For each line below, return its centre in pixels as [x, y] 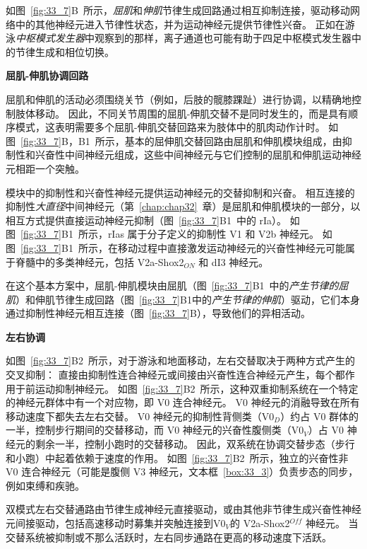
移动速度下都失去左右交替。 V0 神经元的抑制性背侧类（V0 [140, 416]
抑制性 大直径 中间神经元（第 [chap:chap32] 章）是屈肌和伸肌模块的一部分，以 [183, 206]
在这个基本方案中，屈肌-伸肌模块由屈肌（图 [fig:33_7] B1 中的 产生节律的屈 [177, 285]
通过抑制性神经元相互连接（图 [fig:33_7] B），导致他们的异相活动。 [158, 313]
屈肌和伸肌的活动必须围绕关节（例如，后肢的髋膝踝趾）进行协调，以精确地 [179, 99]
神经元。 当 [332, 523]
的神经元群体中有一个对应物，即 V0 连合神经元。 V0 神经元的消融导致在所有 [183, 402]
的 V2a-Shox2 [260, 523]
